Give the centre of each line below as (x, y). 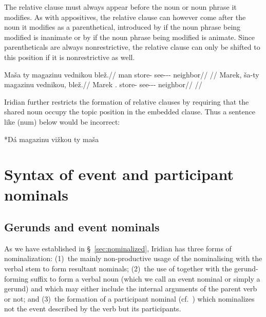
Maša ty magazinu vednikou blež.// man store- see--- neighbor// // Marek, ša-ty (132, 74)
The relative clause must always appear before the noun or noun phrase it (120, 7)
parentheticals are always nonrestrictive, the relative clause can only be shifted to (132, 47)
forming (16, 278)
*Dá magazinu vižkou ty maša (52, 139)
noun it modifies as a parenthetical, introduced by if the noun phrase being (122, 27)
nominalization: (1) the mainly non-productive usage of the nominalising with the (133, 258)
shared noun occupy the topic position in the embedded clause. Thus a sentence (130, 112)
